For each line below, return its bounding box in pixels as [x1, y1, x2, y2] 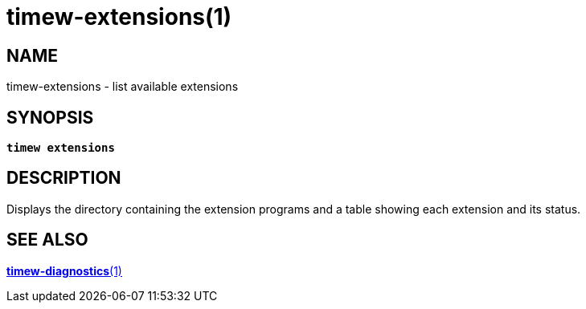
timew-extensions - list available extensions [6, 79, 239, 94]
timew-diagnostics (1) [6, 263, 122, 278]
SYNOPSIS [6, 107, 94, 128]
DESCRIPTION [6, 168, 121, 189]
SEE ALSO [6, 230, 88, 250]
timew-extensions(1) [6, 3, 232, 30]
